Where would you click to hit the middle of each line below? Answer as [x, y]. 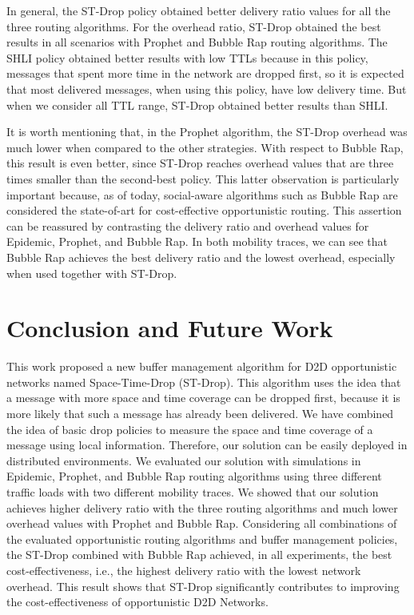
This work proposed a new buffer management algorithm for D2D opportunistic [202, 366]
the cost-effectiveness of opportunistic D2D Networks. [137, 602]
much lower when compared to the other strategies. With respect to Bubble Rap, [205, 147]
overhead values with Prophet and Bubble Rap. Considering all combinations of [202, 523]
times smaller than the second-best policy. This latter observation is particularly [203, 178]
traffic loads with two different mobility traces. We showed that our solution [193, 491]
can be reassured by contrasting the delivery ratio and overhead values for [188, 225]
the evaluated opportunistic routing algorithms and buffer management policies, [202, 539]
